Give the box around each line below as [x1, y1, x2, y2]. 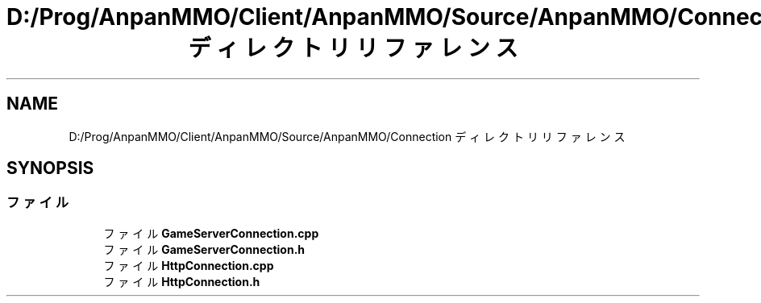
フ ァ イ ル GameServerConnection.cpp [103, 226, 319, 240]
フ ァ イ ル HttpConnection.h [103, 274, 260, 288]
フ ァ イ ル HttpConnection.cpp [103, 258, 274, 272]
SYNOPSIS [6, 158, 94, 179]
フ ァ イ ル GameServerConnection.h [103, 242, 306, 256]
